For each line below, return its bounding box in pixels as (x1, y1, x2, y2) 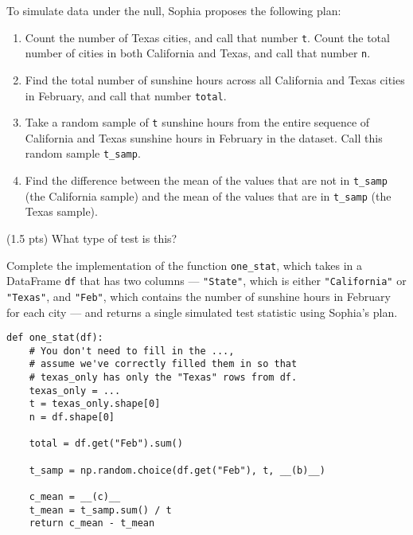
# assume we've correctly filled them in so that (29, 358, 298, 370)
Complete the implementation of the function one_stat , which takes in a (6, 256, 363, 273)
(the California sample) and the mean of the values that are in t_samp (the (25, 187, 392, 204)
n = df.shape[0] (29, 412, 115, 424)
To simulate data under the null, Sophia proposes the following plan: (6, 2, 341, 18)
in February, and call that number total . (25, 87, 227, 103)
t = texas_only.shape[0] (29, 398, 161, 410)
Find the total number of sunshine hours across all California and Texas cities (25, 71, 405, 88)
